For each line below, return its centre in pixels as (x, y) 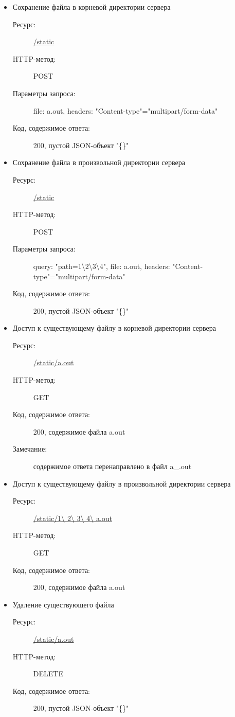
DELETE (48, 674)
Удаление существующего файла (63, 604)
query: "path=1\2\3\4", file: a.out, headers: (102, 266)
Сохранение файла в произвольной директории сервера (99, 162)
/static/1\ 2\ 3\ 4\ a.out (73, 518)
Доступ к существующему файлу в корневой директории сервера (114, 328)
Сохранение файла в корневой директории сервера (92, 7)
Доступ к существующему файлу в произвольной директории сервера (122, 483)
